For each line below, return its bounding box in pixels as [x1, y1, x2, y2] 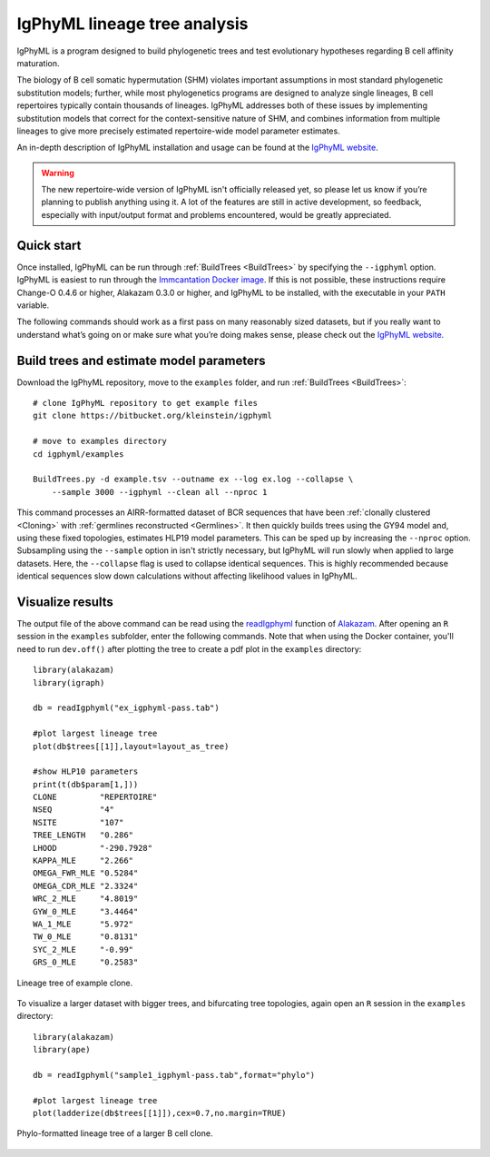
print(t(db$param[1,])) [33, 779, 139, 789]
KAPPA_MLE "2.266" [33, 855, 134, 866]
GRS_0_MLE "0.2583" [33, 957, 139, 967]
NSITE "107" [33, 817, 124, 827]
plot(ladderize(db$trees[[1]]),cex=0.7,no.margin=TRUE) [33, 1108, 287, 1119]
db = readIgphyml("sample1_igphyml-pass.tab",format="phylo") [33, 1070, 316, 1080]
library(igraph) [33, 677, 105, 687]
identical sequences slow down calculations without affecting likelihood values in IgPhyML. [16, 570, 358, 581]
